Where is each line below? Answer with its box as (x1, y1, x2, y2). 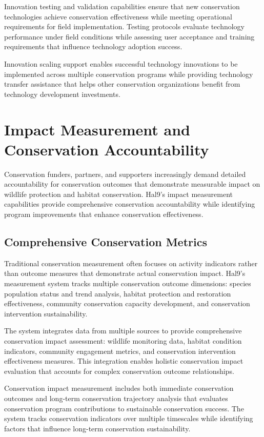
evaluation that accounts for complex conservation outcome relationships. (4, 365, 234, 376)
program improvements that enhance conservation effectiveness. (4, 209, 204, 220)
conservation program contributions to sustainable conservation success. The (4, 403, 244, 413)
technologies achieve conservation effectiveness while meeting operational (4, 11, 232, 22)
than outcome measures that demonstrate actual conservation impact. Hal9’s (4, 268, 246, 279)
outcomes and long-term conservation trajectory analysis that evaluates (4, 392, 228, 403)
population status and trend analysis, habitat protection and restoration (4, 288, 231, 299)
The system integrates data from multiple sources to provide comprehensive (4, 325, 242, 336)
